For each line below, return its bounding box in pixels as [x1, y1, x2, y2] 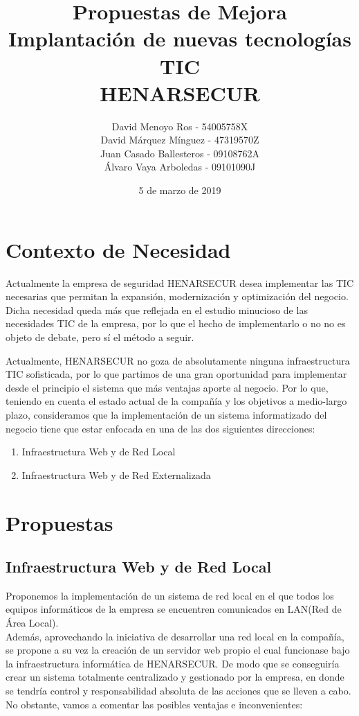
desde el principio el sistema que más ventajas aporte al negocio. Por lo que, [6, 380, 329, 394]
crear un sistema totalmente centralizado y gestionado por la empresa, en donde [6, 670, 344, 684]
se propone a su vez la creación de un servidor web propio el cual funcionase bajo [6, 643, 350, 657]
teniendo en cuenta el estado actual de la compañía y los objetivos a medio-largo [6, 394, 347, 408]
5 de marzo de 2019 [138, 183, 221, 198]
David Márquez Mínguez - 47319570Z [100, 132, 259, 147]
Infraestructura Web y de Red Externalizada [21, 467, 211, 482]
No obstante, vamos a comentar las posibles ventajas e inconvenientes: [6, 697, 303, 711]
